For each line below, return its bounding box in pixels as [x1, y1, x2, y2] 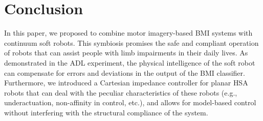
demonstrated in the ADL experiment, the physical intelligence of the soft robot [4, 57, 255, 68]
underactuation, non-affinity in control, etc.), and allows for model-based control [4, 97, 256, 108]
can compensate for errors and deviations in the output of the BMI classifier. [4, 67, 245, 78]
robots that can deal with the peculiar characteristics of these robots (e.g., [4, 87, 237, 98]
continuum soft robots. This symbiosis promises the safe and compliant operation [4, 37, 259, 48]
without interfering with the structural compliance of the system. [4, 107, 208, 117]
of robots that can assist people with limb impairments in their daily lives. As [4, 47, 248, 58]
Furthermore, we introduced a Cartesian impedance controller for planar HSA [4, 77, 248, 88]
